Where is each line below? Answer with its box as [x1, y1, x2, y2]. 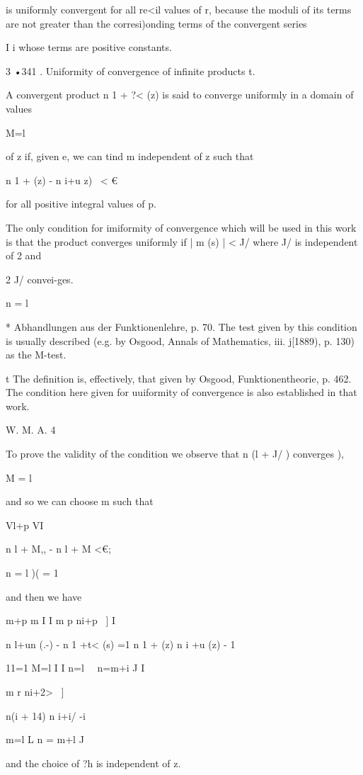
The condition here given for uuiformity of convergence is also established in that [6, 385, 357, 400]
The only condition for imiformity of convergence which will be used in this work [6, 220, 357, 234]
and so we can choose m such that [6, 494, 154, 509]
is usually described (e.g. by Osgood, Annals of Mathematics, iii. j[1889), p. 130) [6, 333, 355, 348]
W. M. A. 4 [6, 422, 56, 437]
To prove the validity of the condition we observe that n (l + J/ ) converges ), [6, 446, 344, 461]
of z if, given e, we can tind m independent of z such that [6, 149, 254, 164]
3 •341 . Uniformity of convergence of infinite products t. [6, 63, 255, 78]
